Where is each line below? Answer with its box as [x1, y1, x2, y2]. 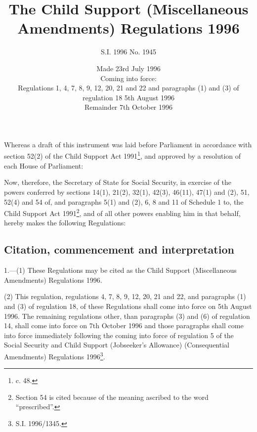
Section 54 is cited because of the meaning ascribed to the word [15, 391, 209, 402]
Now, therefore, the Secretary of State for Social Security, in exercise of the [4, 177, 232, 187]
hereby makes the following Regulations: [4, 217, 126, 228]
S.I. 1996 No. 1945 [101, 46, 156, 57]
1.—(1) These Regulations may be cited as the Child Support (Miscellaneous [4, 265, 237, 275]
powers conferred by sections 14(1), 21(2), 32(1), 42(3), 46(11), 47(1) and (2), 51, [4, 186, 250, 197]
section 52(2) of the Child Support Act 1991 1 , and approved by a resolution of [4, 149, 241, 161]
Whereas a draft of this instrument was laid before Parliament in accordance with [4, 139, 252, 149]
